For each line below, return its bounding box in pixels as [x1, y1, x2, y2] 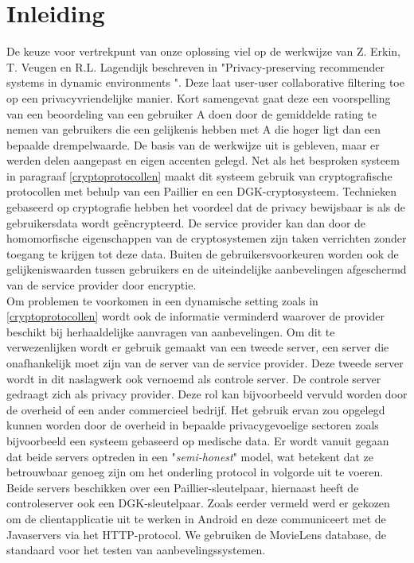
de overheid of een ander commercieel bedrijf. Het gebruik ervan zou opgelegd [6, 401, 385, 417]
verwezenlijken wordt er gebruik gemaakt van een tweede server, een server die [6, 339, 389, 355]
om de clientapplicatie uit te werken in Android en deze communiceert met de [6, 510, 386, 526]
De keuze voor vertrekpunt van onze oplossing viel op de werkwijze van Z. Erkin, [6, 43, 400, 60]
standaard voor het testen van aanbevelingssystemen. [6, 542, 266, 558]
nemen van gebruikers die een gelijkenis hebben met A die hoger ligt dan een [6, 121, 381, 138]
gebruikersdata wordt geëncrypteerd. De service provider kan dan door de [6, 214, 366, 231]
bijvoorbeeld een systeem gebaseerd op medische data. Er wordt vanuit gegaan [6, 432, 389, 448]
